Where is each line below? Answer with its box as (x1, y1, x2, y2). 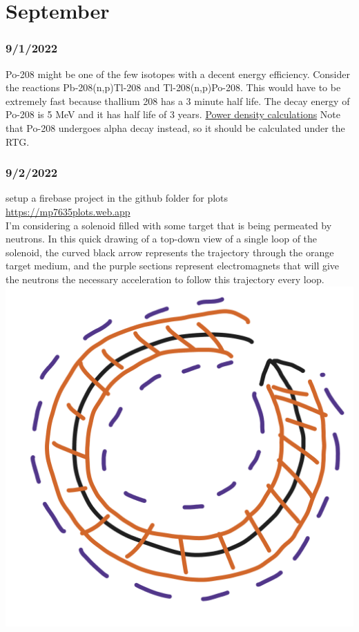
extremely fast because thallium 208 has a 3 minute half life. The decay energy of (6, 93, 350, 108)
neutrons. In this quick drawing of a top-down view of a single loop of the (6, 231, 318, 246)
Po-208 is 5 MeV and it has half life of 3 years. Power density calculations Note (6, 107, 341, 122)
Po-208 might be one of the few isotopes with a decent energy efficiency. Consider (6, 66, 350, 81)
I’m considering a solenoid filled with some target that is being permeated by (6, 218, 332, 232)
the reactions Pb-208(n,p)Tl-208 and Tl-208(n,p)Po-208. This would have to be (6, 80, 341, 95)
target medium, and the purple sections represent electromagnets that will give (6, 258, 340, 273)
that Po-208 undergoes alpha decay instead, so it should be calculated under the (6, 120, 345, 135)
